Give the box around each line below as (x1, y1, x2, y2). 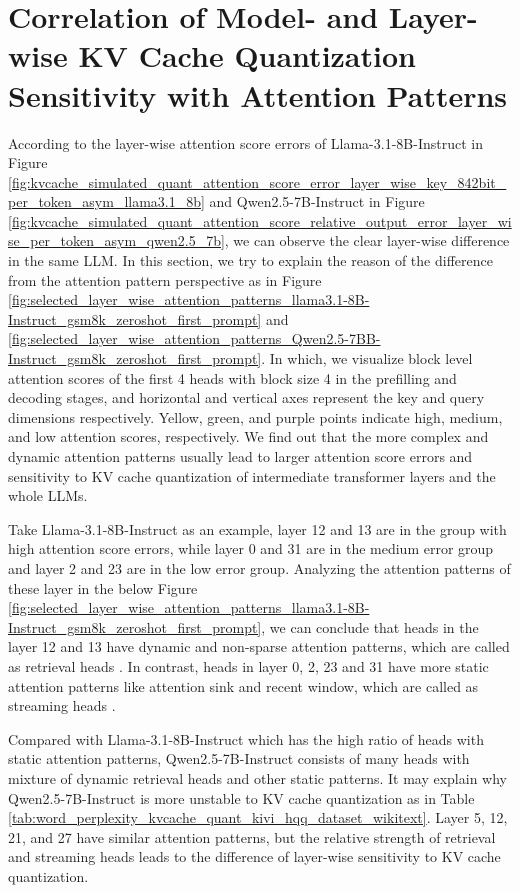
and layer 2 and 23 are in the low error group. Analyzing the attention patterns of (8, 557, 511, 578)
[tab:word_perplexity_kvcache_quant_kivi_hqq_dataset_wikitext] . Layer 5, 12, (8, 807, 508, 828)
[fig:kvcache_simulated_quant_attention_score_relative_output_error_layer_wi (8, 210, 512, 231)
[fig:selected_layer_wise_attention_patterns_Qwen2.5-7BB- (8, 328, 381, 349)
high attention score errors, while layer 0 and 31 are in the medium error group (8, 538, 494, 559)
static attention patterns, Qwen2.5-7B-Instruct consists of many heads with (8, 748, 470, 769)
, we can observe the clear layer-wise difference (224, 230, 510, 251)
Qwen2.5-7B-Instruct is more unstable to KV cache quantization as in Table (8, 787, 475, 808)
